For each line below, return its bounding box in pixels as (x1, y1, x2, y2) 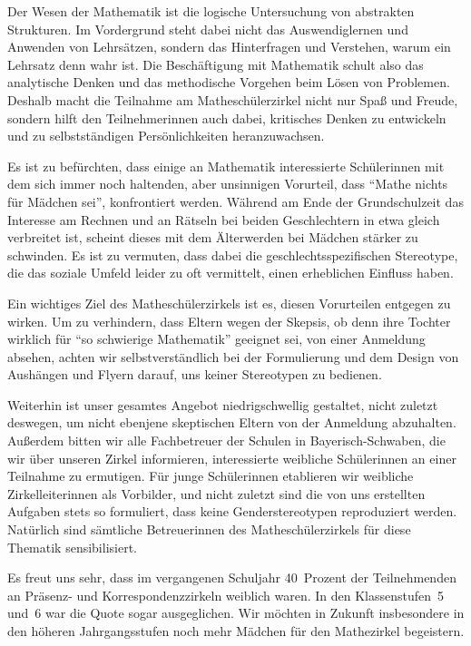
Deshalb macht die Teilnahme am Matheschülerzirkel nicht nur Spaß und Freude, (7, 90, 458, 109)
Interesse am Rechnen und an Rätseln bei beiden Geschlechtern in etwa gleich (7, 210, 440, 229)
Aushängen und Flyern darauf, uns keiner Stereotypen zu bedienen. (7, 365, 382, 384)
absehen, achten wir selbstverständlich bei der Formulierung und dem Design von (7, 347, 459, 366)
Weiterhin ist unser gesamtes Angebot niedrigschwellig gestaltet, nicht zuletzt (7, 395, 438, 414)
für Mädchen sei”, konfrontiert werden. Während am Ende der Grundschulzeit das (7, 191, 464, 210)
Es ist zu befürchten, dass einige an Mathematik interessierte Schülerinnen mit (7, 156, 445, 175)
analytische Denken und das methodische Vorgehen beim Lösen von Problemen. (7, 73, 450, 92)
